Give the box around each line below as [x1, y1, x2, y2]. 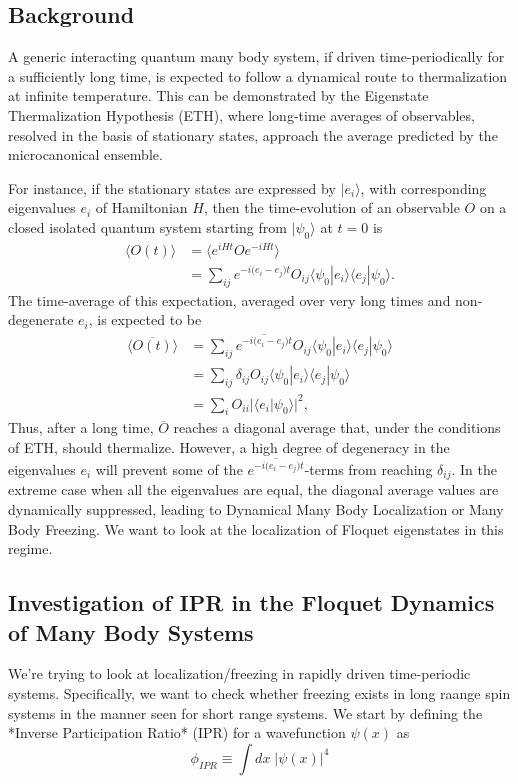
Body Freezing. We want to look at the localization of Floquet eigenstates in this [8, 518, 504, 539]
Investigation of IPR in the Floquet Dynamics [8, 587, 495, 618]
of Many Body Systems [8, 616, 254, 647]
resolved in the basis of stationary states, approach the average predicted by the [8, 124, 498, 145]
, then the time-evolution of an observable [203, 197, 460, 218]
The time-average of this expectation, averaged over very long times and [8, 289, 451, 310]
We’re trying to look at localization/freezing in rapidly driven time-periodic [8, 663, 471, 684]
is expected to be [97, 309, 202, 330]
